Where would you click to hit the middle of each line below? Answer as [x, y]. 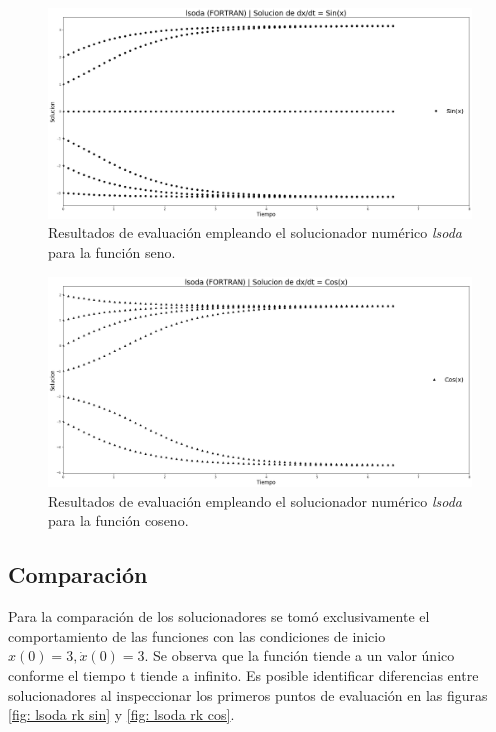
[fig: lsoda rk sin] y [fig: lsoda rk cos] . [121, 714]
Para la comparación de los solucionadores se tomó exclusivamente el [219, 616]
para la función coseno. [118, 520]
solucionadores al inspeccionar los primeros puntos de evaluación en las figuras [248, 694]
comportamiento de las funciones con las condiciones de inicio [197, 635]
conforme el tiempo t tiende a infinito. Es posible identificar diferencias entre [243, 675]
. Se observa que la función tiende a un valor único [299, 655]
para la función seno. [112, 251]
